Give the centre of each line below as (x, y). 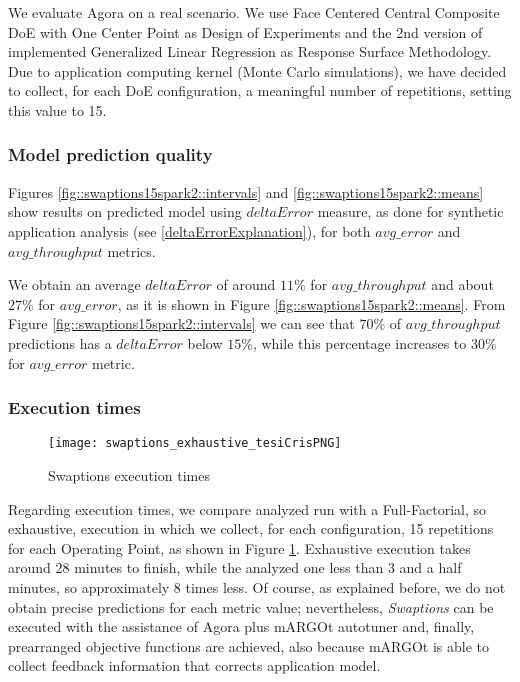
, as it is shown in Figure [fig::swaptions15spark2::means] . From (311, 303)
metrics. (131, 250)
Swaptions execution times (129, 475)
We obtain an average (74, 284)
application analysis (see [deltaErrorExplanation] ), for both (189, 230)
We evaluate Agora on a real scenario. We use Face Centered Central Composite (254, 12)
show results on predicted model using (125, 211)
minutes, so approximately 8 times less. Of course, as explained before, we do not (257, 586)
